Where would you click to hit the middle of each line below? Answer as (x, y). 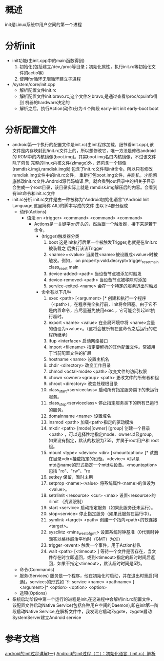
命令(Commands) (37, 569)
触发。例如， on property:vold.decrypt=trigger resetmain (103, 261)
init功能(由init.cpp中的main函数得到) (48, 60)
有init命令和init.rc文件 (34, 193)
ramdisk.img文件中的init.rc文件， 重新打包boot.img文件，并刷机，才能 (82, 175)
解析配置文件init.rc (38, 90)
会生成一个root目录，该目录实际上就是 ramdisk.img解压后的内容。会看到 (85, 187)
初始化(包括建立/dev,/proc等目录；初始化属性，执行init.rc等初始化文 (88, 66)
